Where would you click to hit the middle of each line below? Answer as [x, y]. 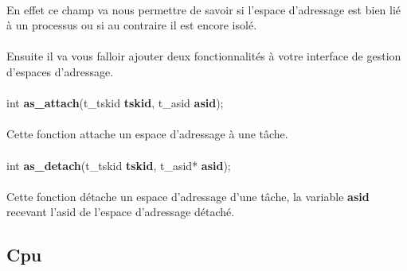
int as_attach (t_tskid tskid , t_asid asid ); [115, 103]
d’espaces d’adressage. [60, 71]
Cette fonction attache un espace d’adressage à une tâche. [147, 134]
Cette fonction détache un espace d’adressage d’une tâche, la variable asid [188, 196]
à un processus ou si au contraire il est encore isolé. [132, 25]
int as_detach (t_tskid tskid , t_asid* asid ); [119, 165]
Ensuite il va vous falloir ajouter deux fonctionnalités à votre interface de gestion [204, 56]
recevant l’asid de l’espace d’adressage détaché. [121, 212]
